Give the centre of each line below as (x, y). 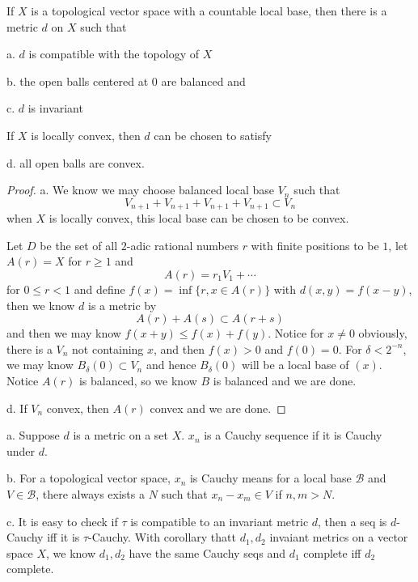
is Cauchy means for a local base (270, 478)
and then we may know (64, 333)
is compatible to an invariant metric (220, 521)
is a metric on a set (121, 435)
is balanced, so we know (138, 380)
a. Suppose (33, 435)
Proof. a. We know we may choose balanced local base (140, 190)
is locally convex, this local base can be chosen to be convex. (199, 218)
